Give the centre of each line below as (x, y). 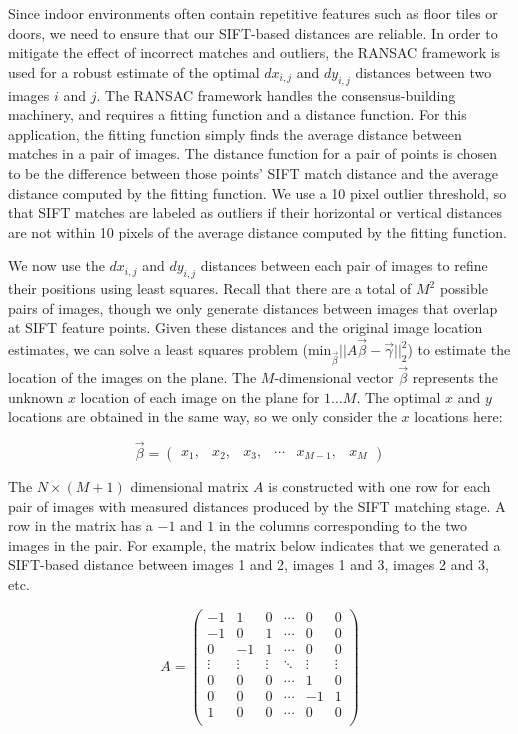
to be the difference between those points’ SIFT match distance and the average (253, 172)
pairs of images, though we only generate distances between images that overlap (253, 307)
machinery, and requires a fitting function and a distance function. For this (237, 114)
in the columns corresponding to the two (342, 525)
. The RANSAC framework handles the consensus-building (276, 94)
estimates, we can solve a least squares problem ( (158, 349)
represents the (455, 377)
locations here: (458, 416)
